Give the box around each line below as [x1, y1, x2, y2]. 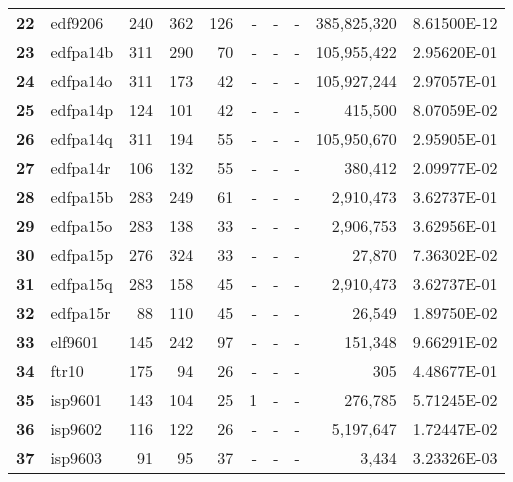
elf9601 [50, 330, 99, 353]
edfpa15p [50, 243, 114, 266]
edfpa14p [50, 98, 114, 121]
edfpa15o [50, 214, 113, 237]
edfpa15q [50, 272, 113, 295]
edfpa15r [50, 301, 111, 324]
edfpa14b [50, 40, 114, 63]
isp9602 [50, 417, 103, 440]
